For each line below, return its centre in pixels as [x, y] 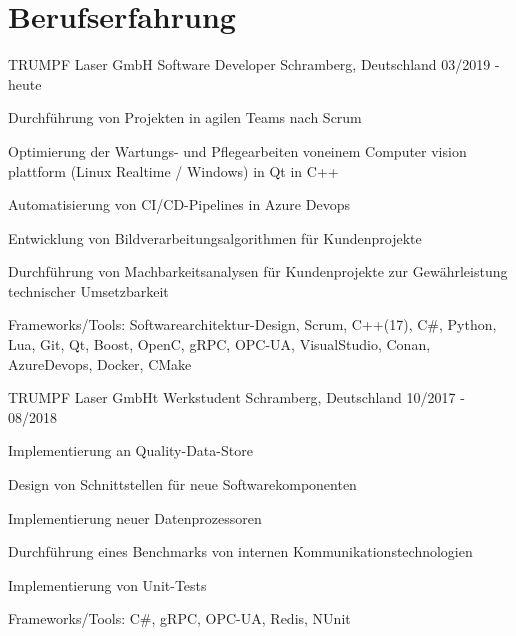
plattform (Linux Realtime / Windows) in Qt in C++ [173, 170]
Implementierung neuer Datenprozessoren [135, 517]
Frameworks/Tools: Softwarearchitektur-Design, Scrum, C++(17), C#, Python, [252, 324]
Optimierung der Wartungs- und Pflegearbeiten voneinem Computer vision [237, 150]
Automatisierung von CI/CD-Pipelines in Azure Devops [179, 204]
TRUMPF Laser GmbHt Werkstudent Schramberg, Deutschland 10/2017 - [236, 397]
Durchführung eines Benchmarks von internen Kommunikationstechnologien [240, 551]
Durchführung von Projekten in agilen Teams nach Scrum [185, 117]
